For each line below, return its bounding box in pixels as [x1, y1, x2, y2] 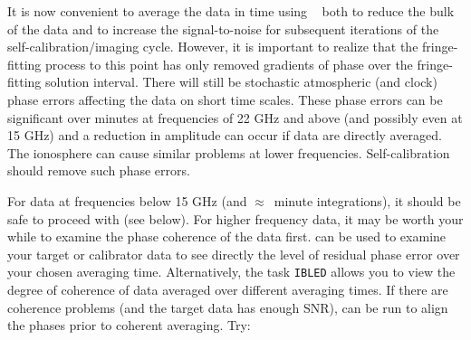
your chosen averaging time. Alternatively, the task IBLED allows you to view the [7, 262, 456, 281]
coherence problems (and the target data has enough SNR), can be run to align [7, 297, 448, 316]
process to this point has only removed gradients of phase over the [45, 54, 413, 73]
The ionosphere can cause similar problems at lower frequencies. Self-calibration [7, 143, 450, 162]
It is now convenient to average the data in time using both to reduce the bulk [7, 2, 455, 20]
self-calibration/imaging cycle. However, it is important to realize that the [7, 37, 418, 56]
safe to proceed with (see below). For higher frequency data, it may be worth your [7, 209, 464, 228]
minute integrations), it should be [274, 192, 461, 210]
